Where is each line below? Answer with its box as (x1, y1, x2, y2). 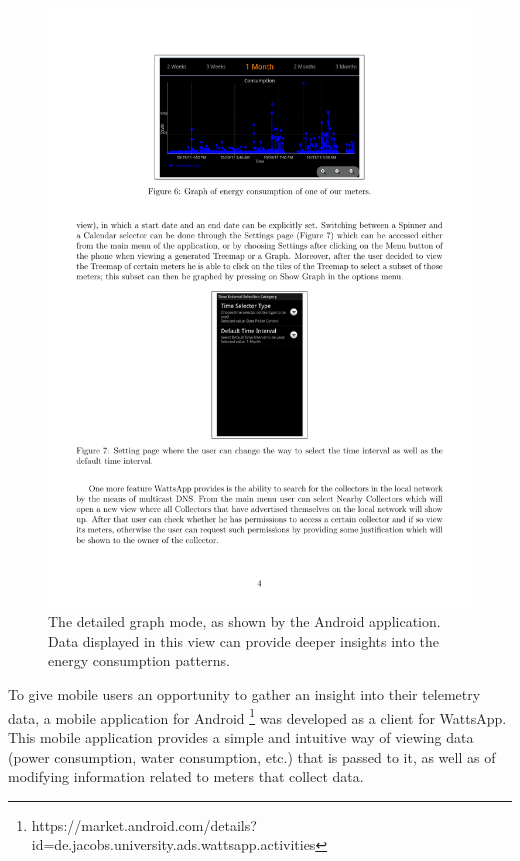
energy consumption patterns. (48, 650, 230, 671)
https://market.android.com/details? (31, 814, 257, 835)
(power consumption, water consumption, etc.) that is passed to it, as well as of (8, 746, 496, 767)
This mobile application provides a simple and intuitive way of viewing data (8, 726, 474, 747)
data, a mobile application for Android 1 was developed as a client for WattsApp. (8, 704, 507, 728)
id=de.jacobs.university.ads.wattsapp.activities (31, 834, 316, 855)
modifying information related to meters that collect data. (8, 766, 364, 787)
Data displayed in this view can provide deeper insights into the (48, 630, 440, 651)
